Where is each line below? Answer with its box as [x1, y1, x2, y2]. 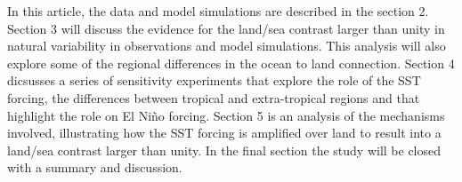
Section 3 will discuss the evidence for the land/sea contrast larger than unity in [7, 19, 445, 37]
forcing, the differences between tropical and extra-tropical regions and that [7, 88, 420, 107]
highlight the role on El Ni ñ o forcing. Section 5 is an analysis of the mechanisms [7, 106, 445, 124]
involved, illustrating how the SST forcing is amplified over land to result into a [7, 123, 442, 142]
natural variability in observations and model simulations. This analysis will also [7, 36, 446, 55]
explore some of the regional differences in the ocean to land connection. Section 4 [7, 53, 455, 72]
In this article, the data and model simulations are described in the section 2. [7, 2, 429, 20]
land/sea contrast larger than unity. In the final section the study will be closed [7, 140, 442, 159]
